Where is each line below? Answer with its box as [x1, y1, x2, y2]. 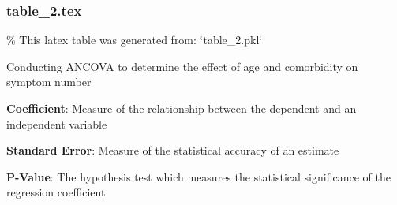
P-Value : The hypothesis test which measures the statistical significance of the [6, 168, 391, 184]
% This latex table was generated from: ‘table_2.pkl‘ [6, 32, 263, 48]
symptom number [6, 73, 92, 90]
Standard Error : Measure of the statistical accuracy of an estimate [6, 142, 339, 158]
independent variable [6, 115, 107, 132]
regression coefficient [6, 184, 106, 200]
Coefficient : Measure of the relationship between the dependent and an [6, 100, 357, 116]
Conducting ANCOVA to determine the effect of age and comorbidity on [6, 58, 358, 74]
